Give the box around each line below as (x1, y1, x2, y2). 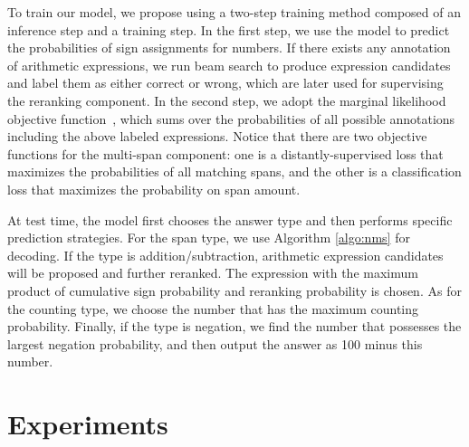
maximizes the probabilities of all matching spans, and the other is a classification (7, 162, 462, 181)
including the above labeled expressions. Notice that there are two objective (7, 127, 427, 146)
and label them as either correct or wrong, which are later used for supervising (7, 73, 444, 92)
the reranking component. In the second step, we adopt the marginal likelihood (7, 90, 446, 109)
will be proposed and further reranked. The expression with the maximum (7, 263, 418, 282)
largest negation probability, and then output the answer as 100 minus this (7, 334, 423, 353)
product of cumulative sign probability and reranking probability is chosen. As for (7, 281, 462, 300)
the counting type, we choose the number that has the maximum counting (7, 299, 419, 318)
